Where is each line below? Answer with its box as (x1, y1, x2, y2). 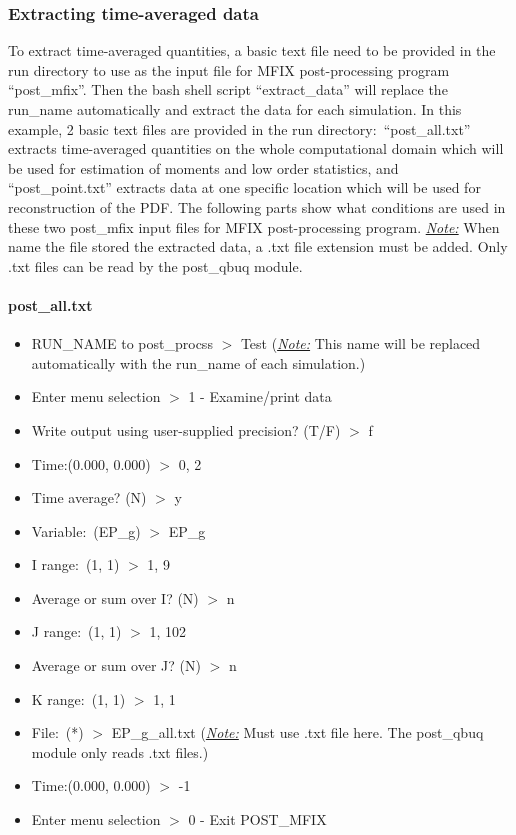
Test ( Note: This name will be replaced (240, 333, 481, 354)
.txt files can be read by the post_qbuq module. (8, 255, 303, 276)
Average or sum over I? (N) (31, 587, 199, 608)
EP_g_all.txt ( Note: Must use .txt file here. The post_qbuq (111, 722, 484, 743)
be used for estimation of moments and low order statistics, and (8, 157, 399, 178)
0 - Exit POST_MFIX (188, 809, 327, 830)
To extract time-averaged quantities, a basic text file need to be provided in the (8, 40, 496, 61)
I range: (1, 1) (31, 554, 120, 575)
